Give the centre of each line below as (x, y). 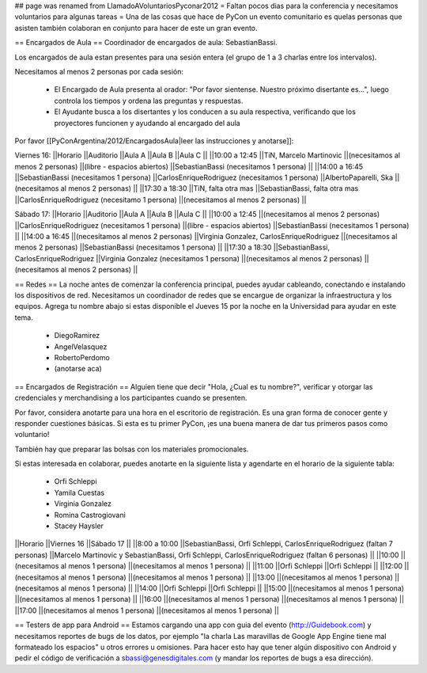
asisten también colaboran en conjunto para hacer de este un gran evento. (136, 28)
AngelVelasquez (81, 346)
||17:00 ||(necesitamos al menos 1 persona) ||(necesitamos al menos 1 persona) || (147, 610)
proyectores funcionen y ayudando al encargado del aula (147, 123)
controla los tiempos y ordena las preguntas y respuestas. (149, 101)
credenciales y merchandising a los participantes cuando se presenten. (131, 398)
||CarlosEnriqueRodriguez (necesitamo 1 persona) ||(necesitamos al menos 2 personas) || (161, 200)
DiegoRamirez (77, 336)
